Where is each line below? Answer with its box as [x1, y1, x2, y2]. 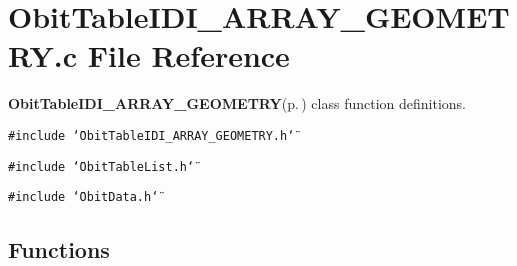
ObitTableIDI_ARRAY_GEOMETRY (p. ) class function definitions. [8, 93, 466, 114]
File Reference [87, 35, 290, 76]
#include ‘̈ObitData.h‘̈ [8, 190, 159, 205]
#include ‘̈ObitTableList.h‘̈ [8, 159, 195, 174]
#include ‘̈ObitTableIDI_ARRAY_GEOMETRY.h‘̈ [8, 128, 295, 143]
